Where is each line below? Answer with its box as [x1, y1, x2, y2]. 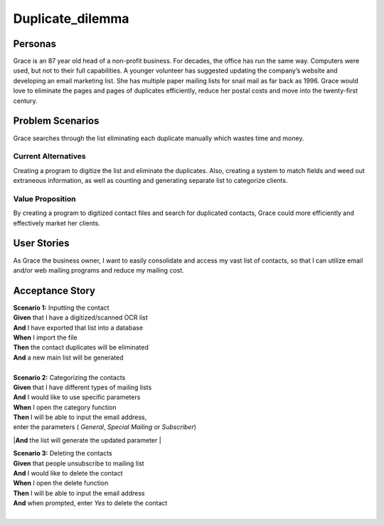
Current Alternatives [13, 152, 86, 162]
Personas [13, 38, 57, 50]
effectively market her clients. [13, 219, 101, 227]
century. [13, 96, 38, 105]
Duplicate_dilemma [13, 11, 129, 26]
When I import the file [13, 333, 78, 342]
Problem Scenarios [13, 115, 100, 127]
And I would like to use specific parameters [13, 393, 141, 401]
